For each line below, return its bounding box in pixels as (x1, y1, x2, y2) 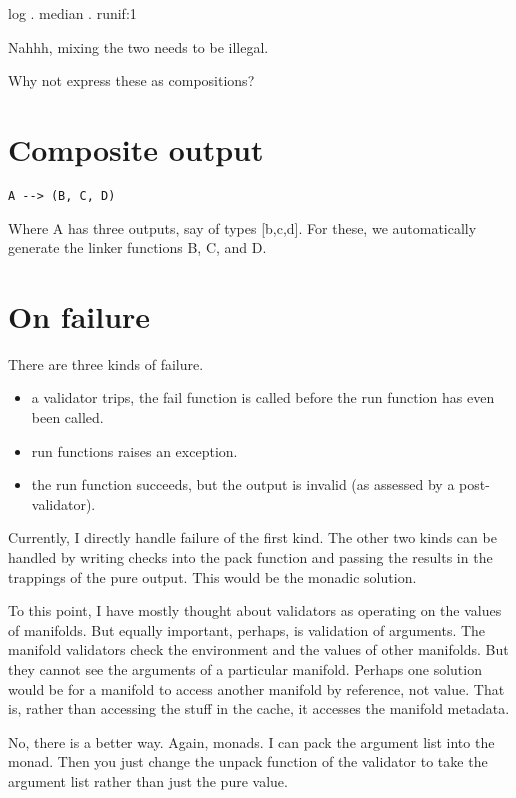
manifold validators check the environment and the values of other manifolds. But (8, 639, 509, 660)
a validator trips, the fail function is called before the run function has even (31, 387, 495, 408)
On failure (8, 295, 151, 336)
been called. (31, 407, 104, 428)
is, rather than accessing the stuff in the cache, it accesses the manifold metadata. (8, 698, 510, 719)
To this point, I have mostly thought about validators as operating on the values (8, 600, 502, 621)
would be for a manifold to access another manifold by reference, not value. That (8, 678, 505, 699)
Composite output (8, 128, 264, 169)
